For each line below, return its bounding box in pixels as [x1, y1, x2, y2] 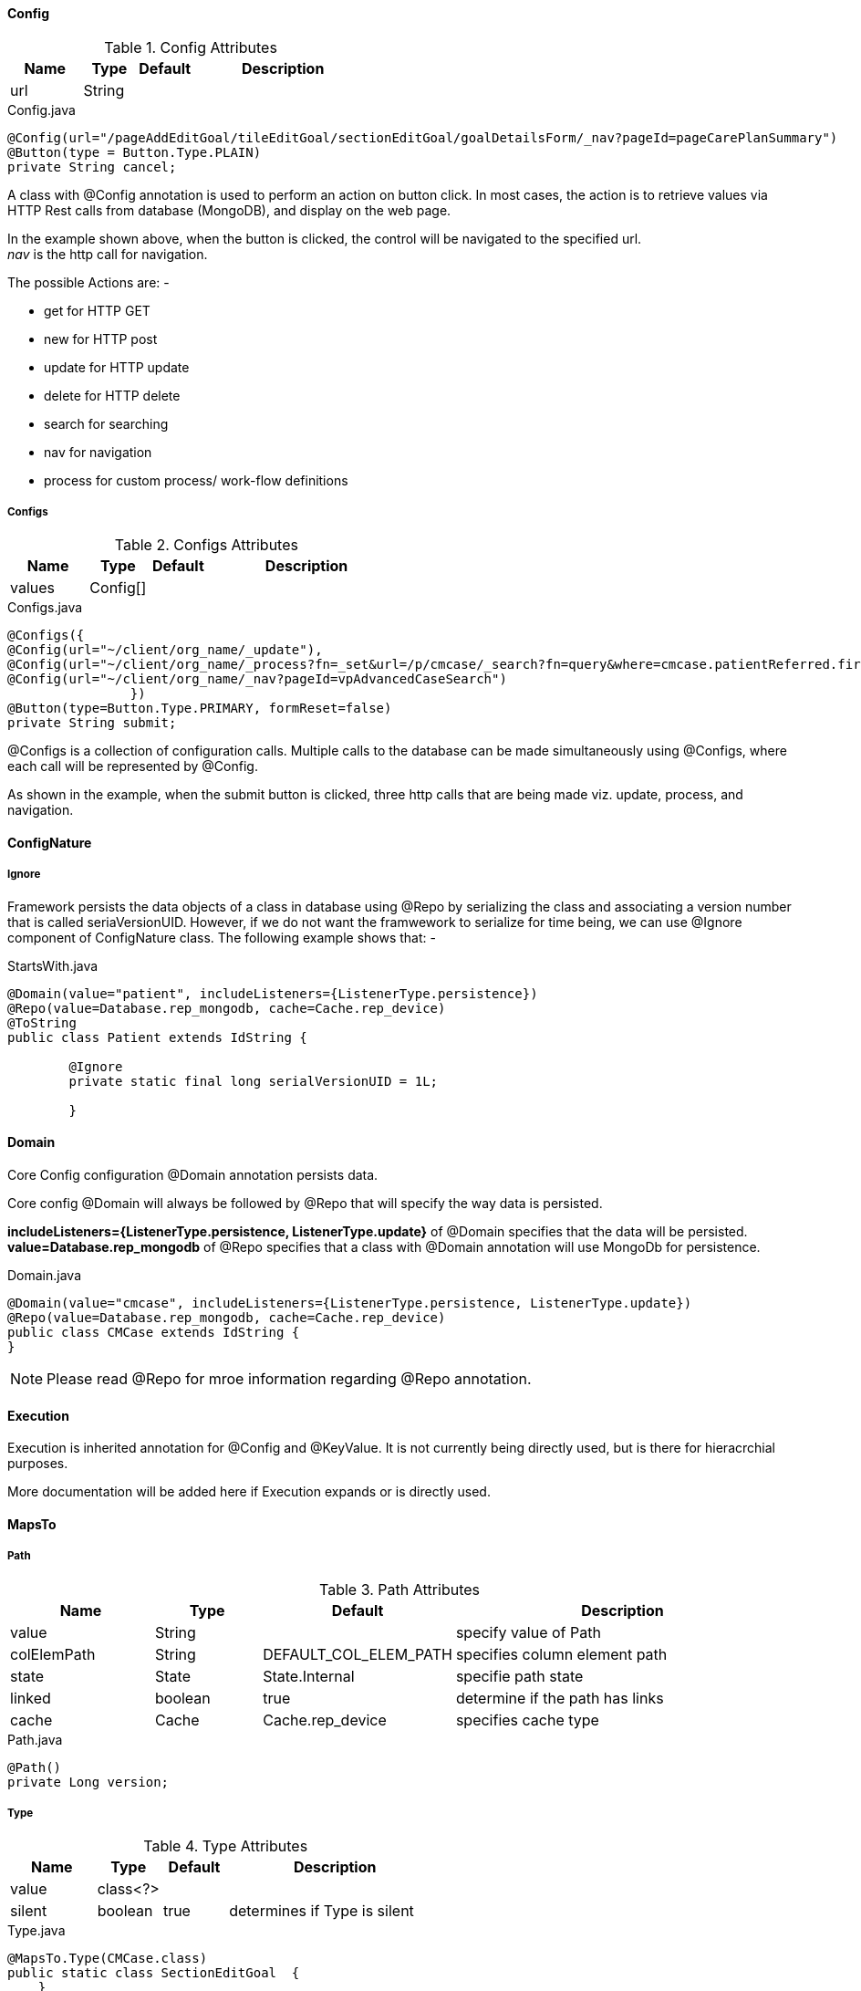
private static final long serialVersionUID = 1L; [68, 1073, 439, 1089]
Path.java [7, 1731, 63, 1747]
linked [10, 1688, 51, 1707]
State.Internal [263, 1666, 355, 1685]
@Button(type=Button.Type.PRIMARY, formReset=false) [7, 701, 392, 716]
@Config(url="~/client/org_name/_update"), [7, 642, 323, 658]
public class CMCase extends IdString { [7, 1325, 300, 1339]
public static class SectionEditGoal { [7, 1965, 300, 1981]
